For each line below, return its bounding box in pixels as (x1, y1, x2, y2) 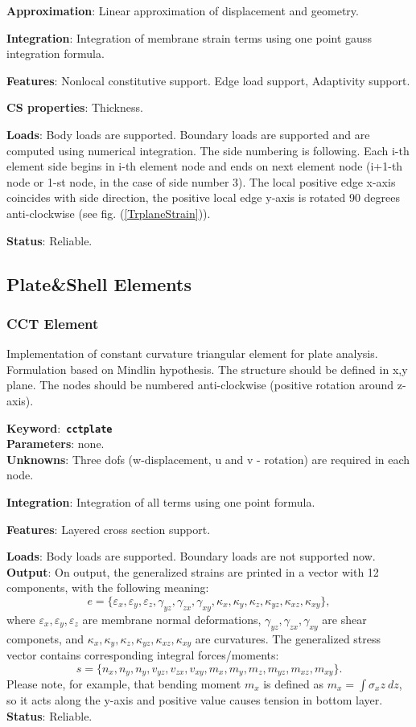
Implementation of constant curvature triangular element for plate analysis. (6, 345, 378, 362)
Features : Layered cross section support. (6, 520, 211, 537)
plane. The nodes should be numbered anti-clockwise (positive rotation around (6, 376, 394, 393)
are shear (322, 610, 367, 627)
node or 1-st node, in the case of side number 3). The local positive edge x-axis (6, 173, 396, 190)
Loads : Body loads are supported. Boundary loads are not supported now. (6, 548, 376, 565)
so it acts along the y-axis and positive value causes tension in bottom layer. (6, 692, 383, 708)
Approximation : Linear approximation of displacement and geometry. (6, 2, 359, 18)
